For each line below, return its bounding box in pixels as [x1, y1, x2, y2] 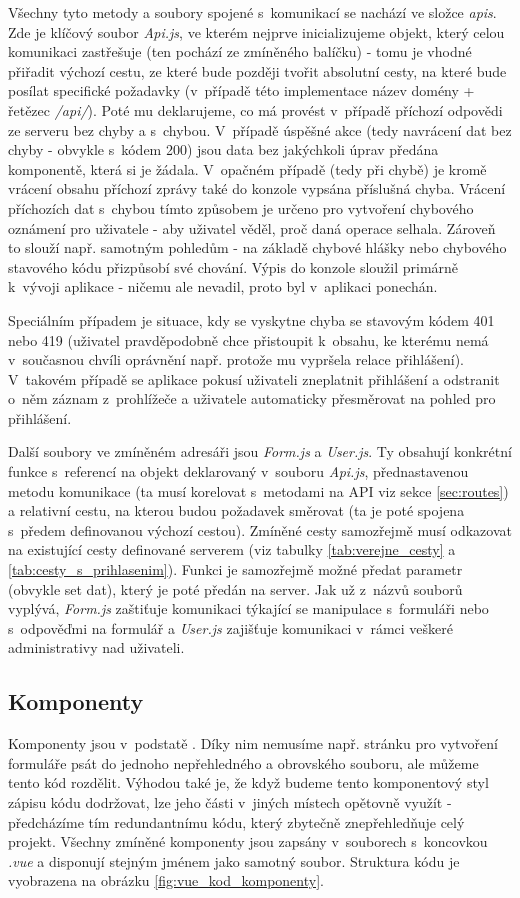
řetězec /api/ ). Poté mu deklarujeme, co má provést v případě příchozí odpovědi [8, 99, 503, 120]
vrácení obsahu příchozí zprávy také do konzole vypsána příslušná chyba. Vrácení [8, 178, 506, 199]
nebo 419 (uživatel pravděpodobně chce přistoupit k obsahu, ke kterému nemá [8, 329, 489, 350]
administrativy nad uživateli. [8, 637, 185, 658]
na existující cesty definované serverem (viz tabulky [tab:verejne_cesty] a [8, 539, 456, 560]
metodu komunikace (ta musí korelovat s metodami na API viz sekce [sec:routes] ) [8, 480, 509, 501]
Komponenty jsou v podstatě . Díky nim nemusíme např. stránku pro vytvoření [8, 733, 498, 754]
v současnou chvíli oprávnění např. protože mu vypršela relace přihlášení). [8, 349, 464, 370]
